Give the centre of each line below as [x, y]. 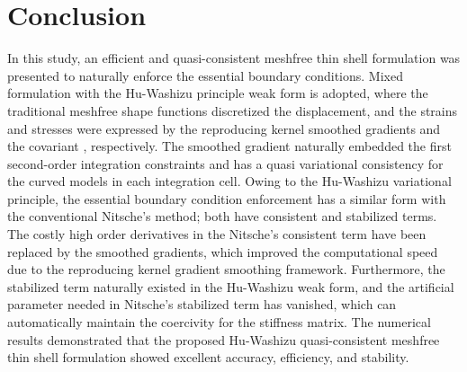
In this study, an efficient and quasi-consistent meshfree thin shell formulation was [234, 58]
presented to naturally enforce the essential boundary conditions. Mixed [205, 75]
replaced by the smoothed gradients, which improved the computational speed [223, 251]
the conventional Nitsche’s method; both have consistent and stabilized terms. [222, 216]
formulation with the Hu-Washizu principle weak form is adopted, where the [218, 93]
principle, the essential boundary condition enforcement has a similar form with [227, 198]
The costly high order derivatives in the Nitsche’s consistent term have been [217, 234]
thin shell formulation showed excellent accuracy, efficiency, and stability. [208, 357]
